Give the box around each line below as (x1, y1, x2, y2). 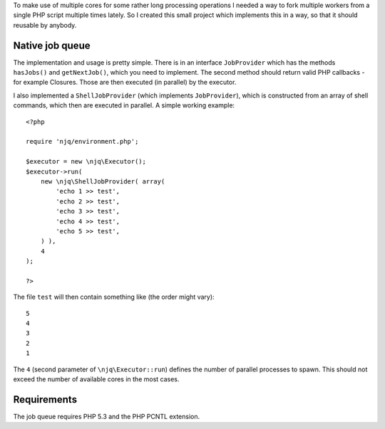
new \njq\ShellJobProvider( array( (40, 177, 165, 185)
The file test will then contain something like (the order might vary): (13, 292, 215, 302)
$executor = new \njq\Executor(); (26, 157, 146, 166)
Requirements (13, 393, 78, 406)
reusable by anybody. (13, 21, 77, 29)
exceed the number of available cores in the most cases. (13, 375, 180, 383)
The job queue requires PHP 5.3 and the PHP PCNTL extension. (13, 412, 200, 420)
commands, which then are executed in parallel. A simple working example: (13, 101, 235, 110)
